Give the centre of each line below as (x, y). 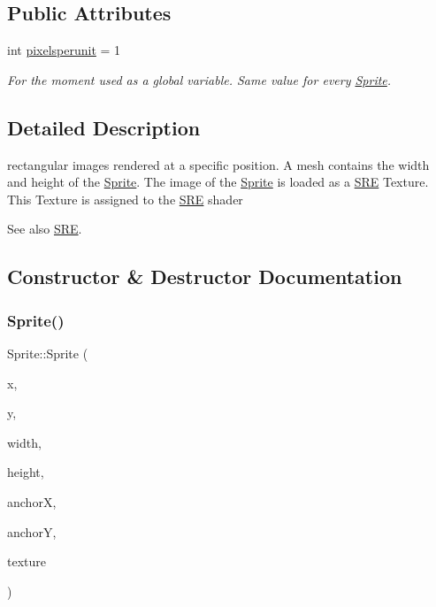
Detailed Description (104, 127)
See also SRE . (45, 229)
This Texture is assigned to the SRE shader (125, 199)
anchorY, (32, 531)
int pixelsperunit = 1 (64, 50)
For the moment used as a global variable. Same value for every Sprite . (199, 79)
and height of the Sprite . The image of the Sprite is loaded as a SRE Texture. (218, 182)
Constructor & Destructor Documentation (205, 277)
